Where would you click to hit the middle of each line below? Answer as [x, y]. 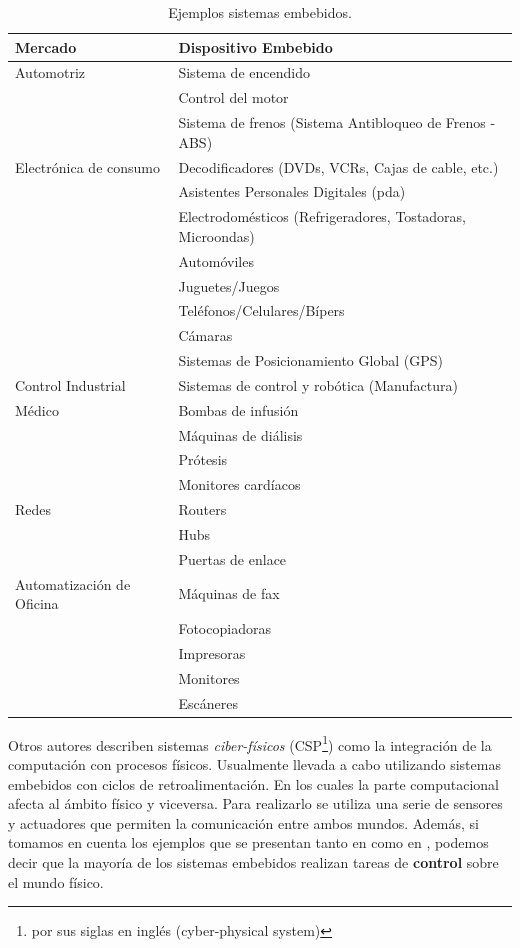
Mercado [46, 46]
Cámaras [205, 335]
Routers [202, 509]
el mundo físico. [56, 881]
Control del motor [233, 97]
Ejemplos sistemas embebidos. [260, 12]
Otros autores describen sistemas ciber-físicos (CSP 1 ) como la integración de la [250, 743]
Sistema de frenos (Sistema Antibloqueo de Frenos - [337, 122]
